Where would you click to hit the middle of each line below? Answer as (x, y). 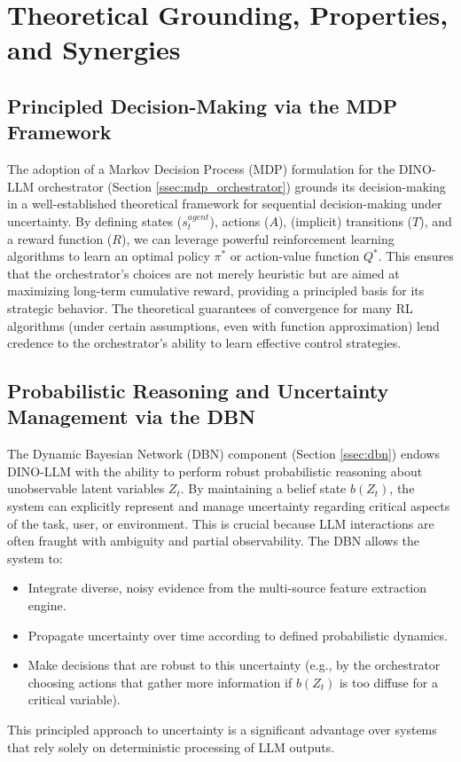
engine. (47, 605)
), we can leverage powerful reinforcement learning (258, 238)
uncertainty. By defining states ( (95, 220)
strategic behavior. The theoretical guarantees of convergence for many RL (210, 307)
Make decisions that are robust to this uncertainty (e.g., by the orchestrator (234, 665)
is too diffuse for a (388, 682)
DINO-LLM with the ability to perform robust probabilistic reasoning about (215, 471)
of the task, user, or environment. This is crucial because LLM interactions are (221, 523)
